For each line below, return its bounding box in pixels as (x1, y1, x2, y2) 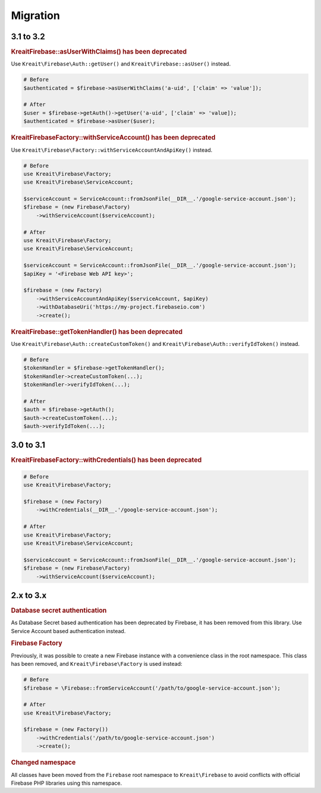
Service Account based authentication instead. (11, 627, 126, 634)
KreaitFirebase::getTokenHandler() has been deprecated (11, 328, 182, 336)
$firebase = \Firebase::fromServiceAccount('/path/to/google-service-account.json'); (23, 684, 281, 691)
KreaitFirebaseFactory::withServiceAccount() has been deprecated (11, 134, 216, 142)
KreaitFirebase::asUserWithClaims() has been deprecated (11, 48, 187, 56)
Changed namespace (11, 759, 76, 767)
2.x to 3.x (11, 590, 47, 600)
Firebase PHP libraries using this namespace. (11, 779, 122, 786)
